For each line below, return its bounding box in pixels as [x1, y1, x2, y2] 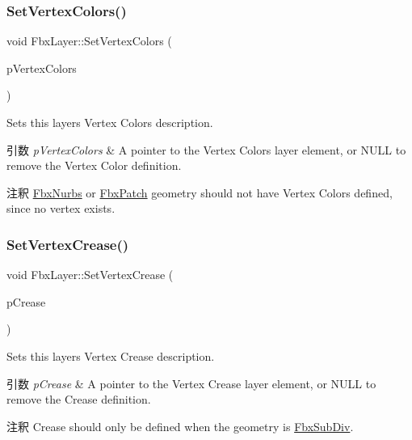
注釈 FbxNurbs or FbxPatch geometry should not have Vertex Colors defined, [6, 184, 393, 201]
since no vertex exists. [6, 200, 116, 217]
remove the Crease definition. [6, 391, 151, 408]
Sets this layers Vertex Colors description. [6, 114, 213, 130]
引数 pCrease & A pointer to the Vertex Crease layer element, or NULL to [6, 374, 376, 391]
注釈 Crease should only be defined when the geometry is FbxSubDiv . [6, 417, 354, 434]
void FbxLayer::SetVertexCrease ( [6, 266, 174, 283]
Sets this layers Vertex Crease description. [6, 347, 215, 364]
